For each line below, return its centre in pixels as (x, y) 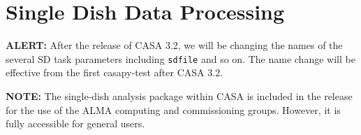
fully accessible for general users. (75, 123)
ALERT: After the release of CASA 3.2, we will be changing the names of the (174, 45)
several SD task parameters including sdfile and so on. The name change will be (180, 58)
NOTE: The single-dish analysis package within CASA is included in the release (179, 95)
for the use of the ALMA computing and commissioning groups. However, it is (173, 109)
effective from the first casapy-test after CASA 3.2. (115, 72)
